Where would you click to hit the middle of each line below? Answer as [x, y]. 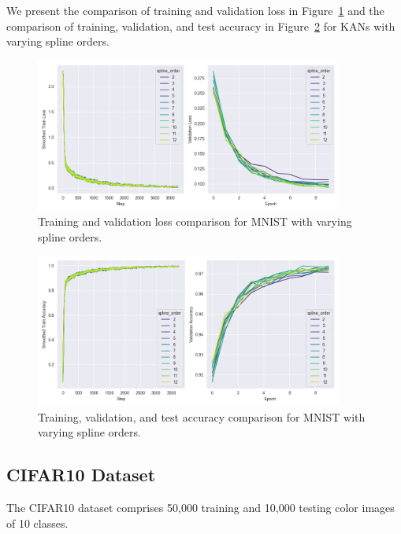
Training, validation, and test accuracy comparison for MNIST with [202, 416]
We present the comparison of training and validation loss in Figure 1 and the [195, 10]
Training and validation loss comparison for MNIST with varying [195, 221]
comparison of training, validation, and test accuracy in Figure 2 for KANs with [201, 26]
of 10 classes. [37, 523]
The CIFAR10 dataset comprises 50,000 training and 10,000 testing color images [200, 508]
